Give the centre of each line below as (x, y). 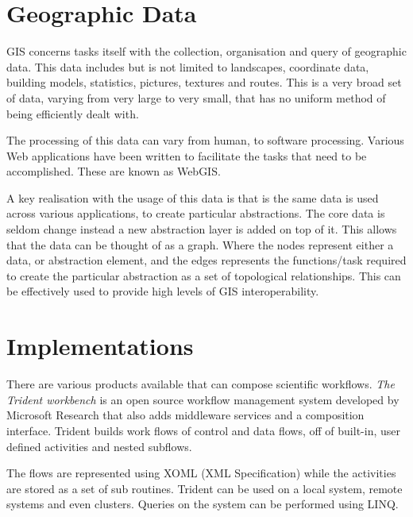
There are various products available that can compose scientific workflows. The (201, 384)
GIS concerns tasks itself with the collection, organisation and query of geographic (206, 51)
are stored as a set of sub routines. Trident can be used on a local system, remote (205, 488)
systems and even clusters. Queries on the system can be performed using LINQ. (203, 504)
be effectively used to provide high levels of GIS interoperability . (163, 291)
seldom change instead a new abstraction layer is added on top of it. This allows (202, 229)
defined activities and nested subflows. (99, 446)
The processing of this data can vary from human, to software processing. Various (205, 140)
